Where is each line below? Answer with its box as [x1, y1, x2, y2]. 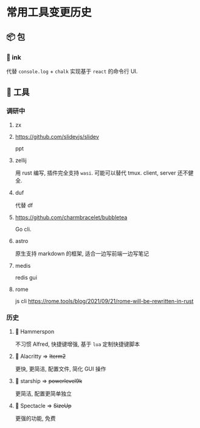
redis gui [15, 273, 38, 281]
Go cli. [15, 225, 32, 233]
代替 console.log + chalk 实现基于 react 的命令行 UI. [6, 68, 138, 75]
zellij [15, 156, 27, 164]
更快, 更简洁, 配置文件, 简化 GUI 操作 [15, 365, 106, 372]
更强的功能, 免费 [15, 415, 56, 422]
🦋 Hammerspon [15, 328, 55, 335]
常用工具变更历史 [6, 5, 92, 19]
